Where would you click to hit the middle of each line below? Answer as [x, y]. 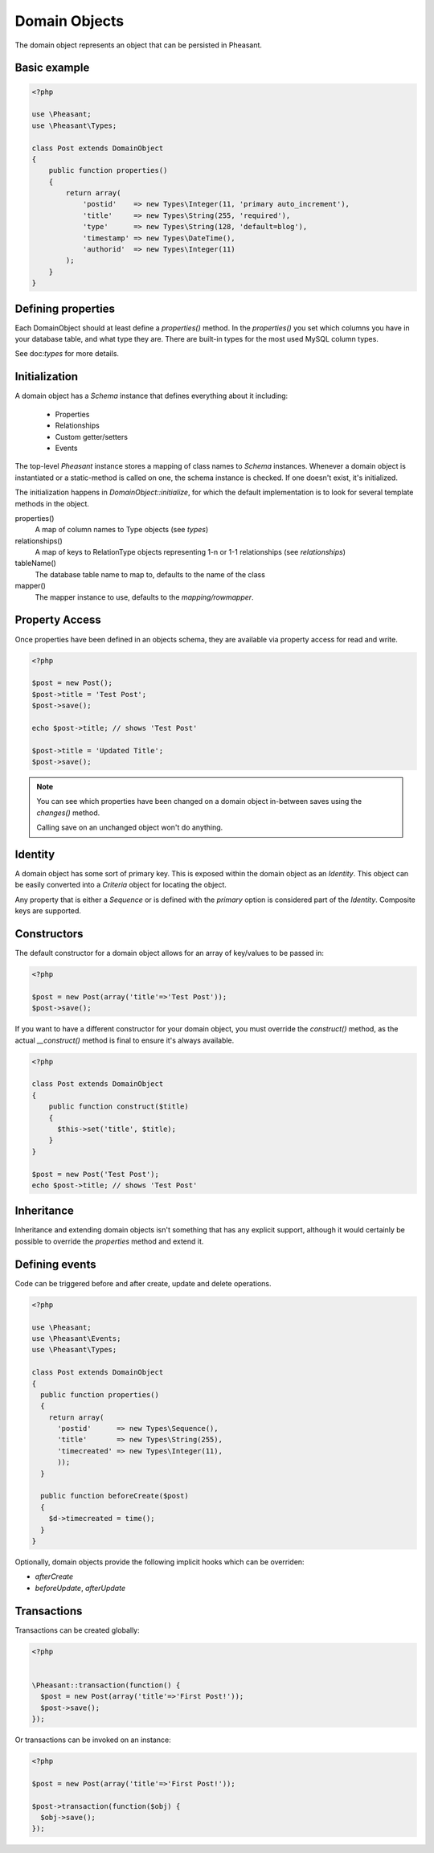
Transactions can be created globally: [77, 1630]
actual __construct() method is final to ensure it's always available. [125, 1040]
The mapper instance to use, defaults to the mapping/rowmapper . [144, 597]
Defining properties [65, 308]
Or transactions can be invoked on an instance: [93, 1740]
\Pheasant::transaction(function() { [106, 1685]
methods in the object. [52, 503]
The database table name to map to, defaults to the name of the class [150, 574]
